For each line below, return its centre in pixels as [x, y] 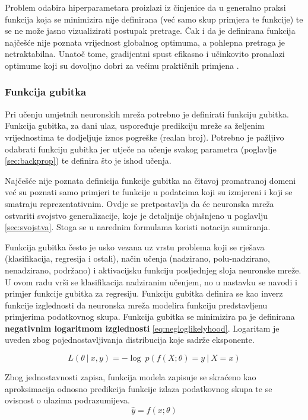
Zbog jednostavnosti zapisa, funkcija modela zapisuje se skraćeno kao [131, 377]
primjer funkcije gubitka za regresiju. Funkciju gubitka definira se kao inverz [144, 293]
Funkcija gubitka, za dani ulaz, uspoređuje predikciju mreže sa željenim [135, 125]
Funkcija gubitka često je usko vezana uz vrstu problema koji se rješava [135, 246]
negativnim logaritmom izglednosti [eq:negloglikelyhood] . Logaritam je [142, 328]
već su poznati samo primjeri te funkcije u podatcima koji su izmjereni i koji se [149, 192]
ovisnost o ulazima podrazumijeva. [67, 400]
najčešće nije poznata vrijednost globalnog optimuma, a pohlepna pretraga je [145, 42]
